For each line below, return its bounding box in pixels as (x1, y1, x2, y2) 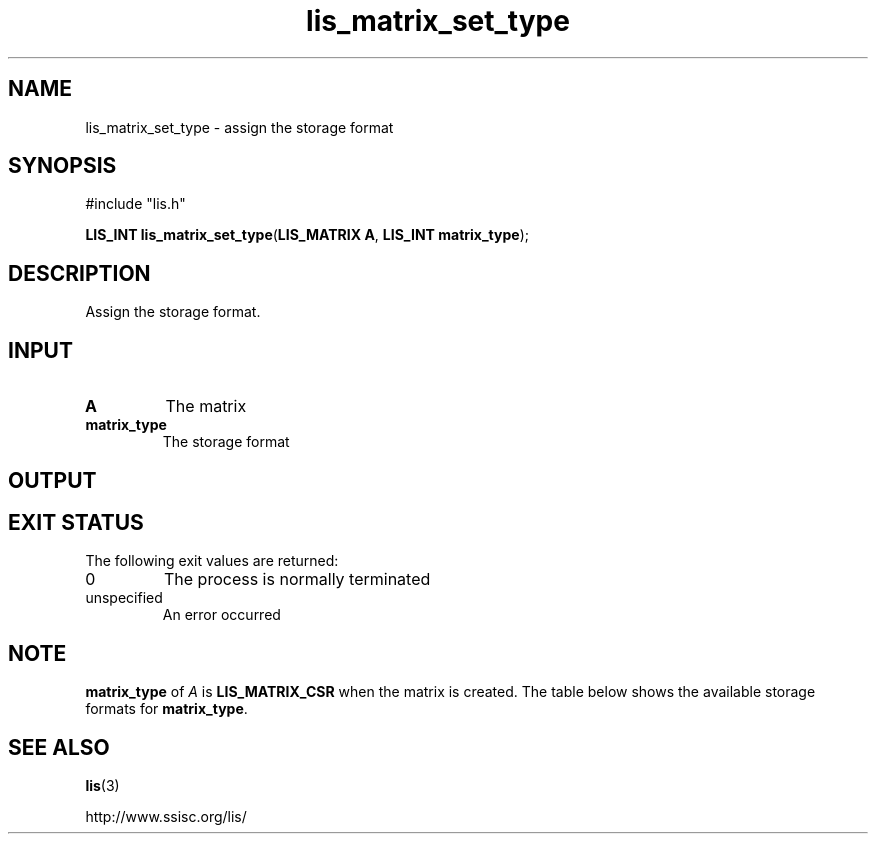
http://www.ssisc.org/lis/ (85, 808, 247, 826)
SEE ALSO (8, 734, 110, 760)
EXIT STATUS (8, 509, 144, 535)
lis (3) (85, 777, 120, 795)
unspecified (85, 589, 163, 607)
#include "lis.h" (85, 195, 186, 213)
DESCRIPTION (8, 260, 151, 286)
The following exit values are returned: (85, 552, 339, 570)
